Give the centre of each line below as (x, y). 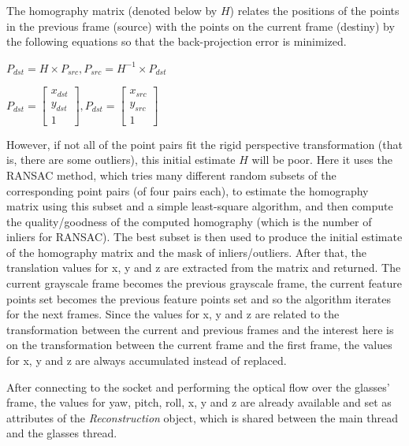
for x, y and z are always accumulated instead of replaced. (147, 361)
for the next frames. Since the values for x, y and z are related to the (173, 314)
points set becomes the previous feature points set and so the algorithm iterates (199, 298)
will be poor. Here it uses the (322, 160)
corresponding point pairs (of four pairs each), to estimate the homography (188, 190)
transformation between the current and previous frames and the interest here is (200, 329)
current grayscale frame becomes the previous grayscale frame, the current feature (204, 283)
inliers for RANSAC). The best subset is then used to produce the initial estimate (204, 237)
